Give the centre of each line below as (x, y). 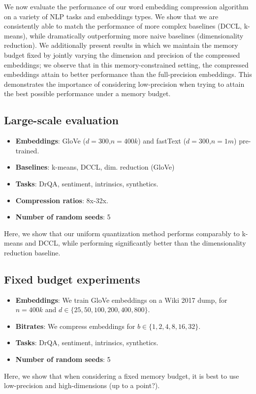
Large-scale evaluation (61, 120)
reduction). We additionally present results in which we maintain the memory (121, 45)
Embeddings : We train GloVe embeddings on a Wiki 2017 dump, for (121, 300)
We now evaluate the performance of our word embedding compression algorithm (126, 6)
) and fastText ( (162, 141)
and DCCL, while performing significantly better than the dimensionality (135, 243)
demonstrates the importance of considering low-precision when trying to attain (124, 84)
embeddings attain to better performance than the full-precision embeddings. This (128, 74)
